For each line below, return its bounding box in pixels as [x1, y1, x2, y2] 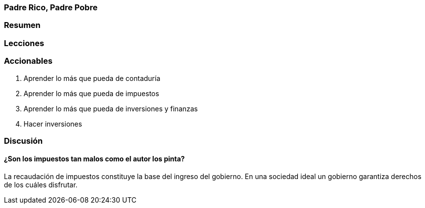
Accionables [4, 56, 53, 66]
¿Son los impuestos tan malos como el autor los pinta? [4, 155, 185, 163]
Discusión [4, 135, 43, 146]
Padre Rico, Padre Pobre [4, 2, 98, 12]
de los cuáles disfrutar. [4, 181, 78, 189]
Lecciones [4, 38, 44, 48]
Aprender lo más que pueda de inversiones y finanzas [24, 104, 198, 113]
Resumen [4, 20, 41, 30]
